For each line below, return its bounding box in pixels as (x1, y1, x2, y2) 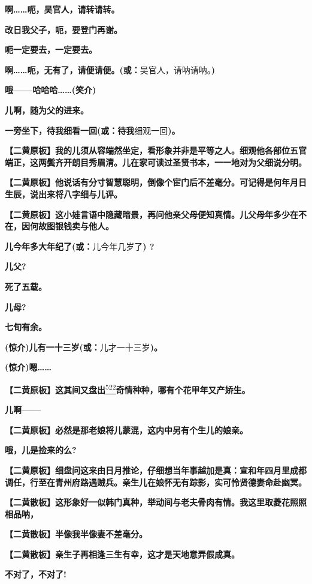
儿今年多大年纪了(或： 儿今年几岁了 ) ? (5, 239, 155, 252)
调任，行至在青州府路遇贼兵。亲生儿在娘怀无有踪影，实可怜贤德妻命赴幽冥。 (5, 475, 307, 488)
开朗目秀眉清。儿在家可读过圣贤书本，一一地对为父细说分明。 (63, 155, 307, 168)
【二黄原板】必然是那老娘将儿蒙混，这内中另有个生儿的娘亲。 (5, 423, 248, 436)
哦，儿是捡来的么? (5, 444, 77, 456)
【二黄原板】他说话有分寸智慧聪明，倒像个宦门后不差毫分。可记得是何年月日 (5, 176, 307, 188)
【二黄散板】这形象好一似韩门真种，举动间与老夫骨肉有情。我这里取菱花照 (5, 496, 298, 508)
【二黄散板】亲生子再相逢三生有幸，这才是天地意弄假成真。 (5, 547, 240, 560)
